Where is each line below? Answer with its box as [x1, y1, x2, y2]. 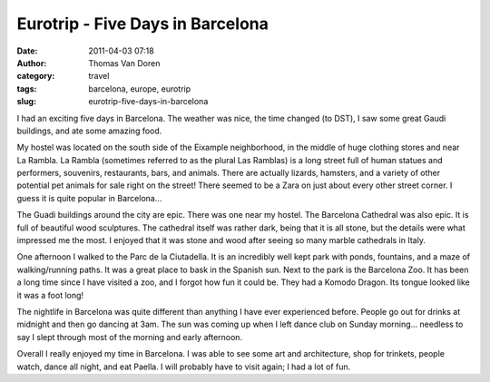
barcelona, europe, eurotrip [88, 83, 191, 94]
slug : [16, 96, 36, 107]
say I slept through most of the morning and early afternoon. [16, 331, 243, 342]
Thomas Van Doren [88, 57, 161, 68]
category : [16, 71, 55, 82]
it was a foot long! [16, 289, 84, 300]
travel [88, 71, 110, 82]
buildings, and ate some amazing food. [16, 125, 162, 136]
